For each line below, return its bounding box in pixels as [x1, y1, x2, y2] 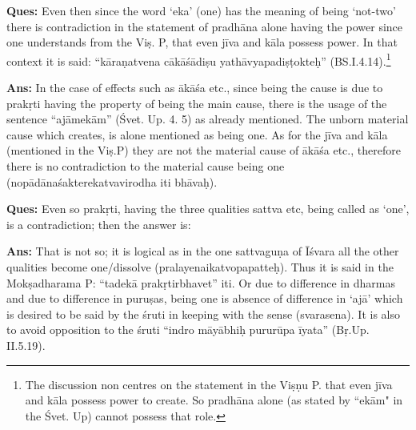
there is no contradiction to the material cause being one [6, 158, 285, 174]
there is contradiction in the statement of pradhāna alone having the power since [6, 18, 403, 34]
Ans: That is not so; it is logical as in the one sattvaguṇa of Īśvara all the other [6, 243, 399, 259]
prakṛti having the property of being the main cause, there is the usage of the [6, 94, 387, 111]
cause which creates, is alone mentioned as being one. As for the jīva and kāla [6, 126, 388, 143]
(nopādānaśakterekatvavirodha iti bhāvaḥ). [6, 173, 218, 190]
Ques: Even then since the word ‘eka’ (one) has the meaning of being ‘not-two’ [6, 2, 396, 18]
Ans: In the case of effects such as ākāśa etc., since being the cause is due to [6, 79, 383, 96]
